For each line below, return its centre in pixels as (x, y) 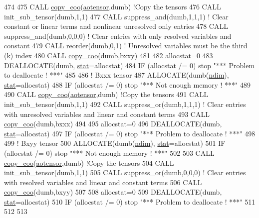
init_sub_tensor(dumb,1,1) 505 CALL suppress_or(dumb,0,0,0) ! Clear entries (125, 172)
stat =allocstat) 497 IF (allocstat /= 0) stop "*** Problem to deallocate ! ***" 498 (130, 133)
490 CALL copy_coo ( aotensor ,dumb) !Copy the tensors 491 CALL (106, 94)
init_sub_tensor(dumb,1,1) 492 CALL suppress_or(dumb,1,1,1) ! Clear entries (125, 104)
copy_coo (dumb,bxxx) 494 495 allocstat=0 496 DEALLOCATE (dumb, (113, 124)
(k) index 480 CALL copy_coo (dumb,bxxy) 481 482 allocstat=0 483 (109, 55)
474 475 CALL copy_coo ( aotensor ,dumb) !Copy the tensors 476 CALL (113, 6)
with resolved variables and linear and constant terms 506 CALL (103, 182)
